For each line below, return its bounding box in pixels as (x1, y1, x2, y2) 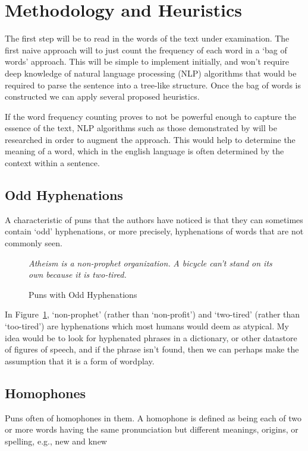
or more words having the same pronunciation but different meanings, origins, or (5, 423, 298, 436)
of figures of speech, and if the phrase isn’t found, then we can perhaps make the (5, 343, 299, 355)
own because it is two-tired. (29, 268, 127, 281)
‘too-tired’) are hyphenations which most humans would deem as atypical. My (5, 320, 289, 332)
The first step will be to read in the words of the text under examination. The (5, 32, 290, 45)
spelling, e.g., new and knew (5, 434, 107, 447)
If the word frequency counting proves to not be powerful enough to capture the (5, 110, 296, 122)
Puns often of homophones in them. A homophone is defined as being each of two (5, 411, 302, 424)
